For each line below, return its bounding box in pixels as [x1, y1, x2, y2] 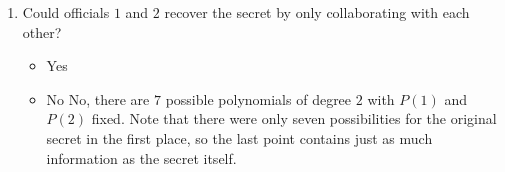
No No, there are [46, 88, 150, 109]
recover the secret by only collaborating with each [164, 2, 470, 22]
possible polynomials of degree [165, 88, 352, 109]
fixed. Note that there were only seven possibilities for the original [91, 108, 497, 129]
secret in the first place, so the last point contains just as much [46, 127, 433, 148]
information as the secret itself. [46, 147, 237, 168]
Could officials [22, 2, 110, 22]
